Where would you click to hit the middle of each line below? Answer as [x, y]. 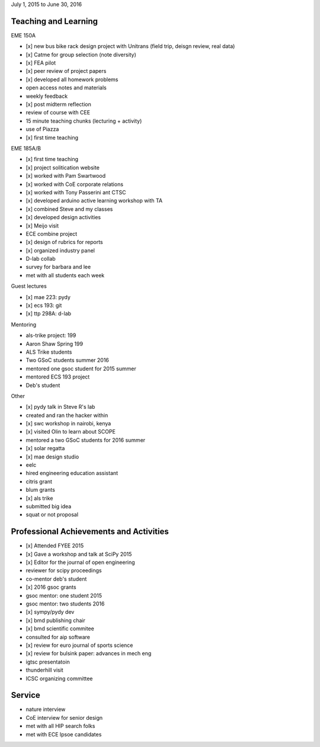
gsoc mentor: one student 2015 [64, 595]
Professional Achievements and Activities [90, 532]
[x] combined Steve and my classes [69, 209]
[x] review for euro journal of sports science [79, 645]
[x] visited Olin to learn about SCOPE [71, 432]
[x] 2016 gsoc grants [51, 587]
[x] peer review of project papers [66, 71]
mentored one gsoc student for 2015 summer [81, 368]
